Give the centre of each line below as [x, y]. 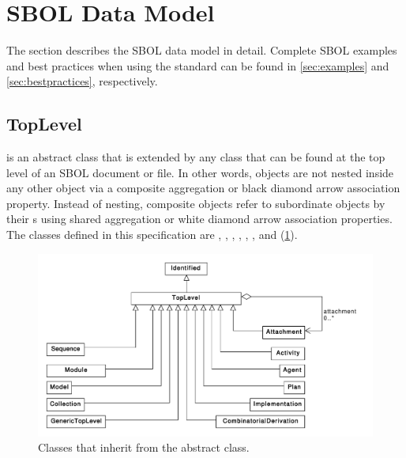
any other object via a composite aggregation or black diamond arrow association [203, 188]
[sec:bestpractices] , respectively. [82, 81]
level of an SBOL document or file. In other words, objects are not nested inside [200, 172]
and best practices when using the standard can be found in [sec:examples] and [198, 65]
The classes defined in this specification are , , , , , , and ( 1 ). [152, 235]
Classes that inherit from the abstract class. [144, 447]
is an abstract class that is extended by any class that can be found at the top [196, 157]
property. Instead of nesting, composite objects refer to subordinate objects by [196, 203]
